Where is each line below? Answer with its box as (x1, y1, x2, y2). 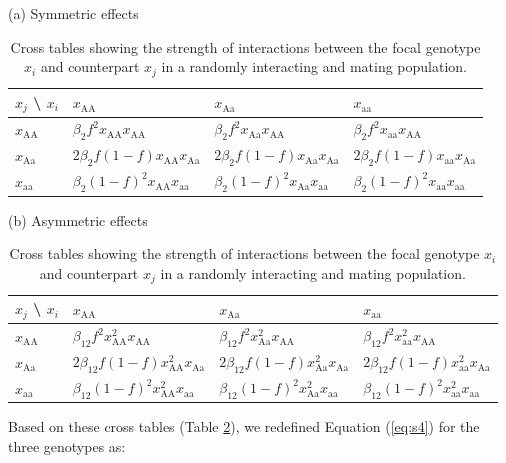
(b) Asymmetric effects (8, 209, 148, 230)
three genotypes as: (8, 436, 126, 457)
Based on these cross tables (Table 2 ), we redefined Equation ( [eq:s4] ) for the (8, 416, 480, 437)
